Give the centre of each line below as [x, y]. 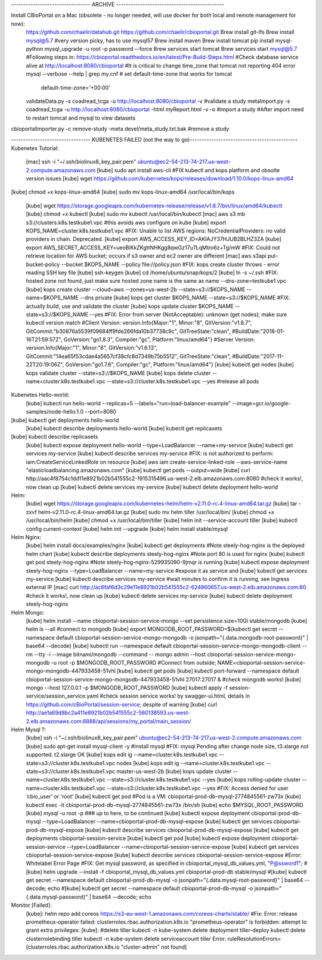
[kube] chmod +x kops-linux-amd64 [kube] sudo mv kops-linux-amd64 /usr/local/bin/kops [123, 192]
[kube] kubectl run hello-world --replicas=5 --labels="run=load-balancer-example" [129, 403]
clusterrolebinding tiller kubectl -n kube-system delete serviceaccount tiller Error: [126, 938]
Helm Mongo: [28, 612]
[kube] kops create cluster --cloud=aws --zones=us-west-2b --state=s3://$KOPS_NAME [136, 289]
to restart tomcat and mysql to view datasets [81, 118]
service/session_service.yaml [62, 696]
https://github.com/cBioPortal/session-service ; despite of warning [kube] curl [122, 704]
